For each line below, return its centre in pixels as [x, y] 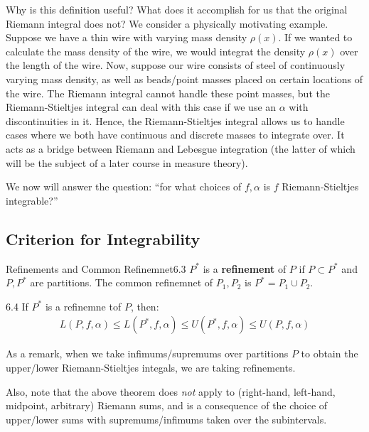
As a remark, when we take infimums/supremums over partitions [147, 353]
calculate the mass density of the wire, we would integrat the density [156, 51]
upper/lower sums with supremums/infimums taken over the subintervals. [166, 419]
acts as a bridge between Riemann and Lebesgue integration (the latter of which [181, 148]
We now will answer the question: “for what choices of [124, 187]
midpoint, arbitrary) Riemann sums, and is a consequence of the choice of [167, 405]
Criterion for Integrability [103, 238]
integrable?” [32, 200]
